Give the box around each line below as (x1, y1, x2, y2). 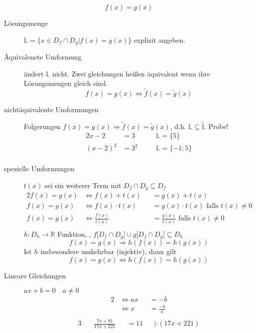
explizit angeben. (133, 34, 186, 45)
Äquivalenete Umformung (4, 52, 81, 62)
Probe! (208, 121, 229, 131)
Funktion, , (57, 228, 91, 239)
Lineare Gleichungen (4, 270, 66, 280)
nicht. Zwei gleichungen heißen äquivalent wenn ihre (52, 68, 210, 78)
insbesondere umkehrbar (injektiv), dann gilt (40, 246, 177, 257)
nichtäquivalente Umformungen (4, 104, 99, 115)
